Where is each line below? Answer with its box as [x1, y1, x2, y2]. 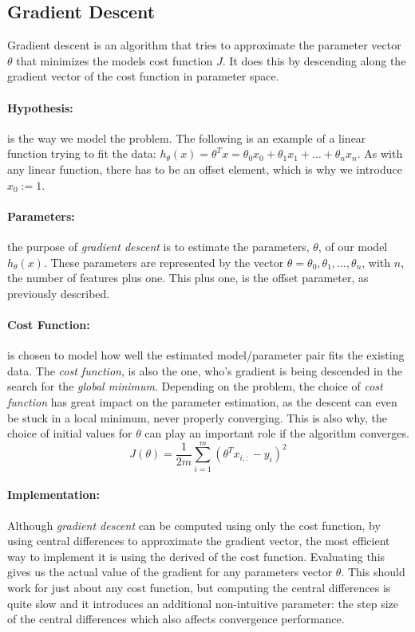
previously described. [7, 285, 110, 301]
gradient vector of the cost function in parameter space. [7, 68, 279, 84]
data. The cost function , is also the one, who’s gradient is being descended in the [7, 362, 402, 379]
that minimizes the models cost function [16, 52, 213, 69]
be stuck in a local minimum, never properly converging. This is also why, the [7, 409, 388, 426]
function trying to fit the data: [7, 145, 156, 162]
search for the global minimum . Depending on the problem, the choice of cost [7, 378, 383, 395]
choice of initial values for [7, 425, 132, 442]
